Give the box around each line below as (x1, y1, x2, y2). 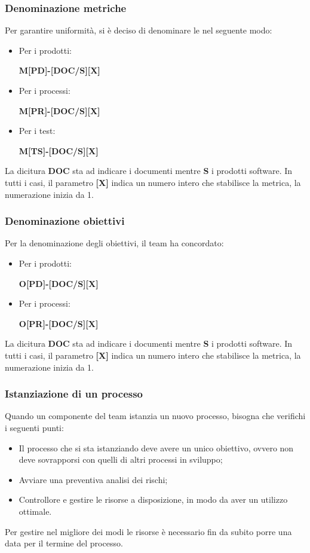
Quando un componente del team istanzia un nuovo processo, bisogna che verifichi (5, 410, 306, 422)
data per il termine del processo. (5, 537, 123, 549)
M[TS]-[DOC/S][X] (19, 144, 99, 157)
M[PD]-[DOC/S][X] (19, 64, 100, 77)
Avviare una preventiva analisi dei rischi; (19, 473, 168, 485)
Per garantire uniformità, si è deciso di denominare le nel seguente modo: (5, 24, 272, 36)
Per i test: (19, 124, 56, 137)
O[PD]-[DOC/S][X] (19, 277, 99, 289)
